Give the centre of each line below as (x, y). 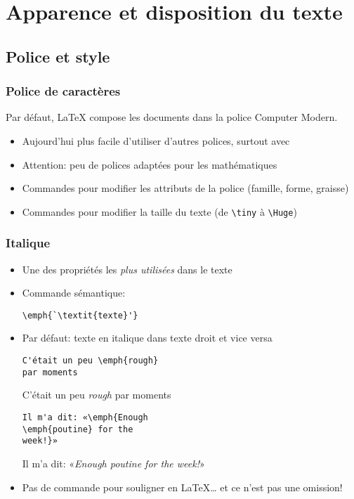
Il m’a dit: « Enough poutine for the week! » (113, 463)
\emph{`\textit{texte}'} (80, 315)
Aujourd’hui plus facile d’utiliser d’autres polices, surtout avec (156, 140)
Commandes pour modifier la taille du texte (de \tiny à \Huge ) (159, 211)
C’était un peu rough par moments (97, 395)
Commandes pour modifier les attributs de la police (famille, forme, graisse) (185, 188)
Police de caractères (63, 91)
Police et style (58, 56)
